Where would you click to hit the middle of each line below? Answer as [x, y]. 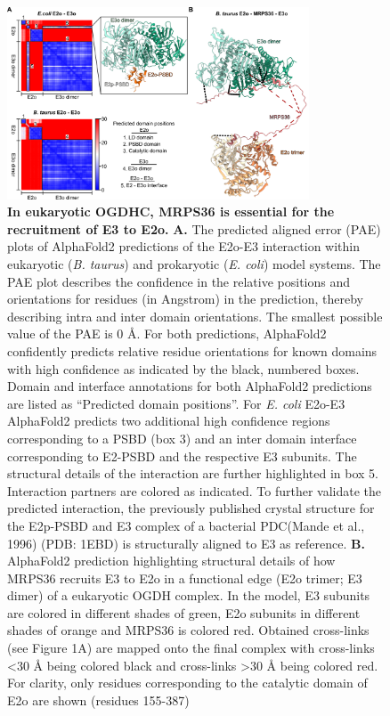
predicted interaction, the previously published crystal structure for [191, 508]
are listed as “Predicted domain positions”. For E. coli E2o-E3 [176, 403]
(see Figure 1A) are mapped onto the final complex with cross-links [191, 648]
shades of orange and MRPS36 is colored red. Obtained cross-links [188, 630]
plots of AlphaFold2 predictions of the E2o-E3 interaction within [183, 246]
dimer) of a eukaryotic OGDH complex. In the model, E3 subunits [189, 595]
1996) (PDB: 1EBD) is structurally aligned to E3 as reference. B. [186, 543]
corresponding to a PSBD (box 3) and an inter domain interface [182, 438]
